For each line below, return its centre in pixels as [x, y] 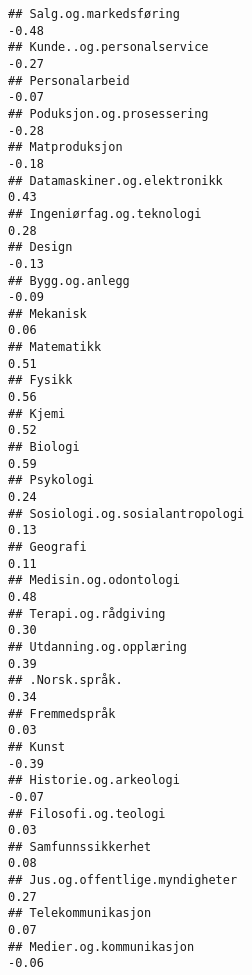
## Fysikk [40, 380]
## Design [40, 247]
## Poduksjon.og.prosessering [108, 113]
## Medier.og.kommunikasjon [101, 946]
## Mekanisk [47, 313]
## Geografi [47, 547]
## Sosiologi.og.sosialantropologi [126, 513]
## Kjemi [37, 413]
